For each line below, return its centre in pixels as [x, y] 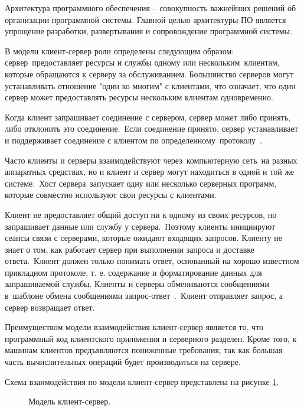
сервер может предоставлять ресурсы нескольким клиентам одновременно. [139, 97]
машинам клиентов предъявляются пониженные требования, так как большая [144, 350]
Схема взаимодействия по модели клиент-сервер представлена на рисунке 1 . [142, 381]
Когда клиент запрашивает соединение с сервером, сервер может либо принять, [148, 117]
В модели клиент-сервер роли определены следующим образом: [120, 50]
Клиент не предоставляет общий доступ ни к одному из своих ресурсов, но [141, 214]
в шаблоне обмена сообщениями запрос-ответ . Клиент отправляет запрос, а [144, 296]
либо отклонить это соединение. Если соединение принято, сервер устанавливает [151, 128]
